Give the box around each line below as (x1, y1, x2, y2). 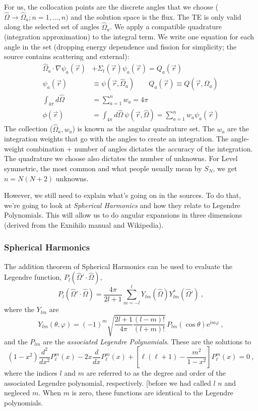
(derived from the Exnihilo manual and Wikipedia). (4, 219, 164, 230)
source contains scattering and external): (4, 51, 130, 62)
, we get (213, 163, 237, 173)
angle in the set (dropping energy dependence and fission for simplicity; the (4, 41, 237, 52)
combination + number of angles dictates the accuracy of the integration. (26, 143, 253, 153)
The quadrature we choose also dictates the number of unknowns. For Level (4, 153, 238, 164)
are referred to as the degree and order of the (86, 368, 226, 378)
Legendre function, (4, 272, 62, 282)
